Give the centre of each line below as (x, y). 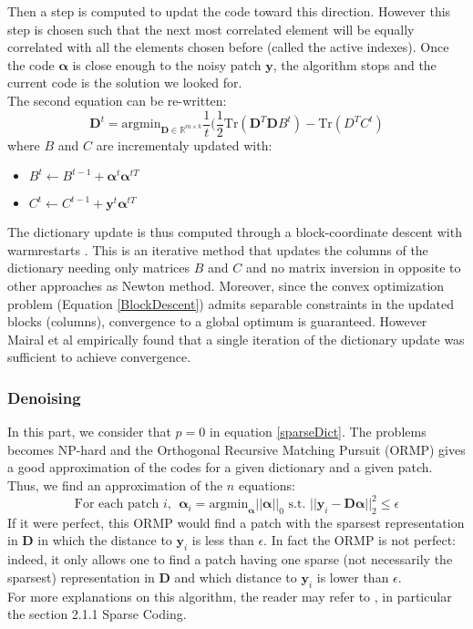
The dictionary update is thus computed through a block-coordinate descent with (235, 232)
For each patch (117, 505)
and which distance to (236, 577)
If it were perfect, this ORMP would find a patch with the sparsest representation (236, 522)
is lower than (353, 577)
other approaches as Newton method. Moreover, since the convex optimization (226, 285)
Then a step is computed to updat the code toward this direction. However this (229, 11)
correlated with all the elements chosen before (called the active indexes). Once (228, 47)
